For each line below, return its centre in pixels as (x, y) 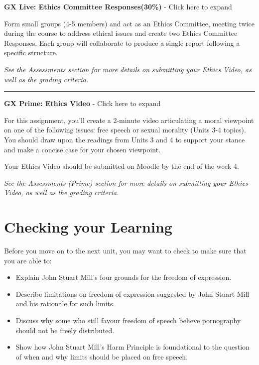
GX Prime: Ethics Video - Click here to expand (82, 103)
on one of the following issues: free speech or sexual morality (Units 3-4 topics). (125, 130)
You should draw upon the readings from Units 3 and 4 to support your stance (125, 139)
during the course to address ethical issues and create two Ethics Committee (121, 33)
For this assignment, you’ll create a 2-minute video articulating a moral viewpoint (129, 120)
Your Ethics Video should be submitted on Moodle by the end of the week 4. (122, 166)
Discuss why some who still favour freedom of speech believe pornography (128, 320)
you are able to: (28, 260)
